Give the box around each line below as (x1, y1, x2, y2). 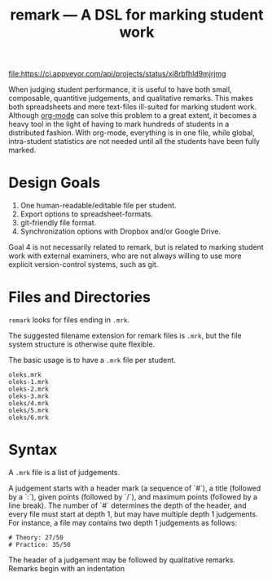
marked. (8, 145, 37, 155)
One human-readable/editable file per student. (20, 201, 177, 211)
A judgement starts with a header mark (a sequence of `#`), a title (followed (8, 483, 261, 493)
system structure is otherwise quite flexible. (8, 339, 156, 349)
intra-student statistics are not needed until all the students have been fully (8, 137, 261, 146)
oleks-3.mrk (8, 392, 49, 400)
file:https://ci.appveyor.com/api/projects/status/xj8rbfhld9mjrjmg (8, 69, 226, 79)
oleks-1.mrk (8, 378, 49, 387)
